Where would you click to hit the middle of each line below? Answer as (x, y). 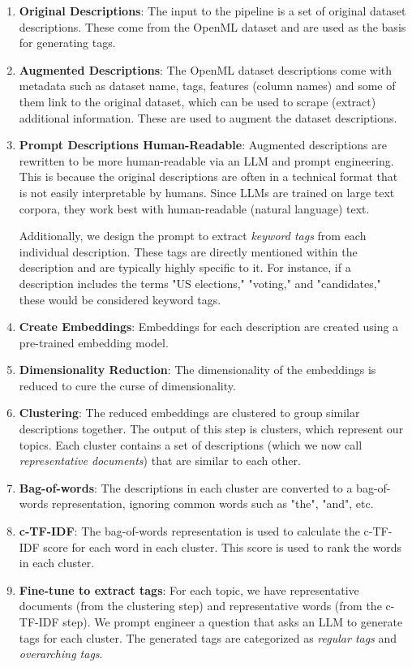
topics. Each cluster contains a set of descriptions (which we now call (191, 444)
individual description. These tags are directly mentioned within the (188, 251)
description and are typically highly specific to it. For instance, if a (185, 267)
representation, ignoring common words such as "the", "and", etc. (212, 503)
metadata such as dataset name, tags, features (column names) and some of (207, 86)
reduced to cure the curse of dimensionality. (127, 385)
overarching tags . (61, 654)
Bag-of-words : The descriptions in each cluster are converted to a (186, 487)
